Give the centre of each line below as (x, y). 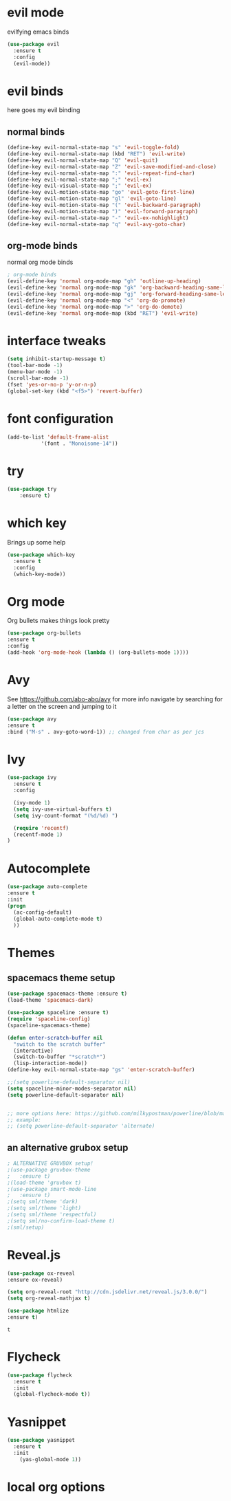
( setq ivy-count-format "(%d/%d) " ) (66, 815)
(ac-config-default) (43, 912)
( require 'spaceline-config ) (49, 1019)
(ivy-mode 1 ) (32, 803)
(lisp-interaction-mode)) (51, 1064)
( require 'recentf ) (41, 828)
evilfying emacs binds (38, 32)
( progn (16, 906)
